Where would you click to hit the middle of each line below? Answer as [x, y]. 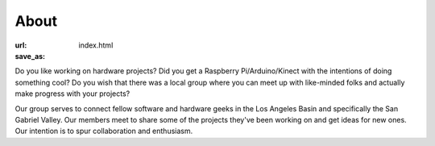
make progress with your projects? [72, 94]
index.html [96, 45]
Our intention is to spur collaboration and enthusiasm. [104, 131]
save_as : [30, 56]
